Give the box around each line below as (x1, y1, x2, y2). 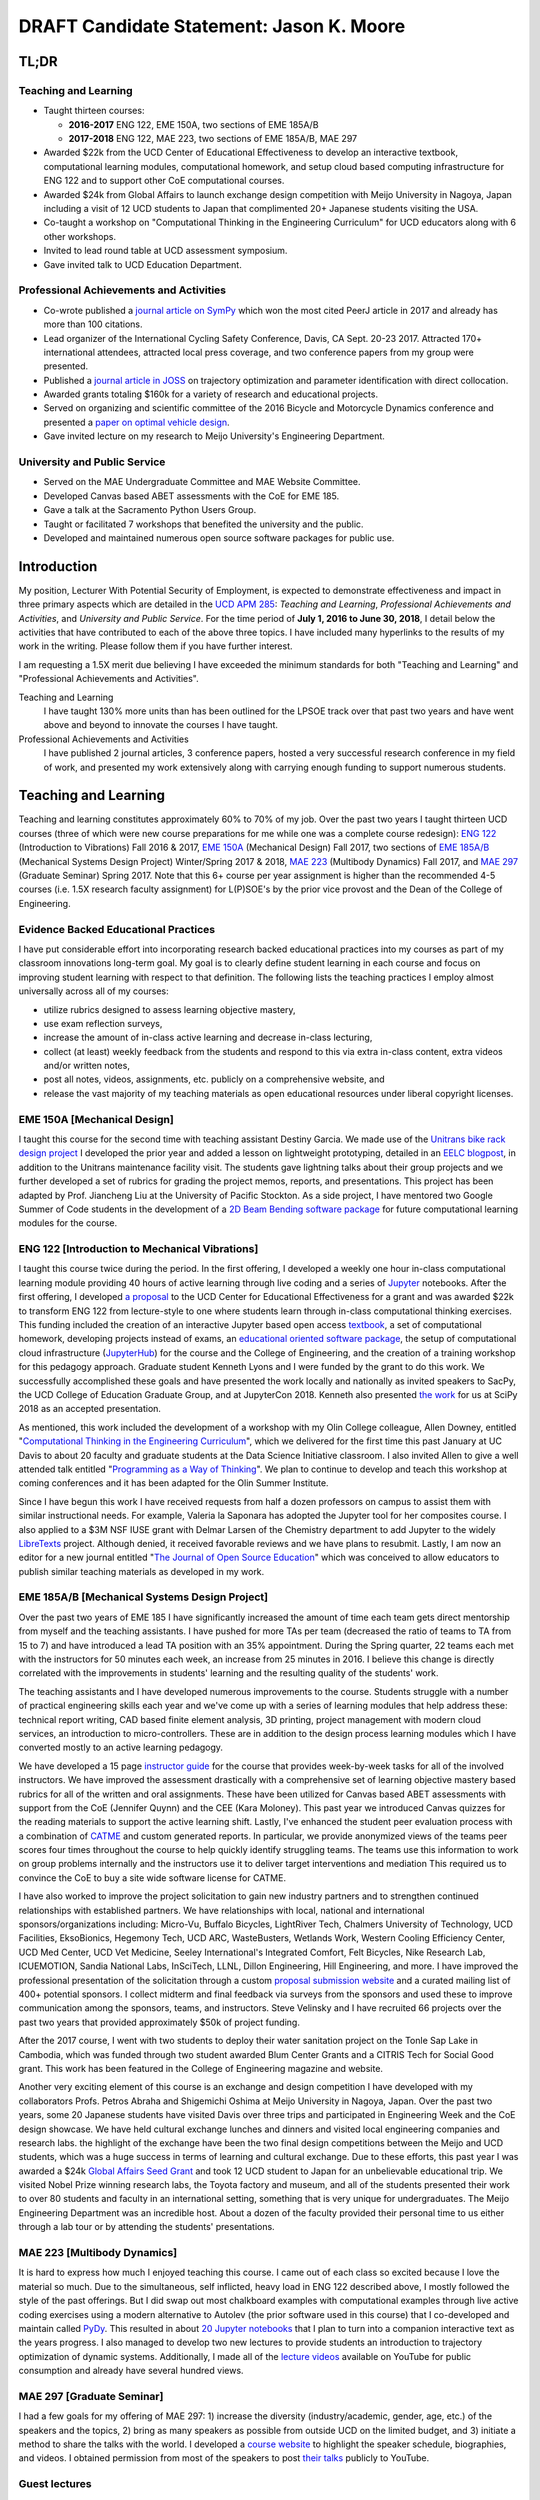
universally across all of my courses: (18, 985, 169, 997)
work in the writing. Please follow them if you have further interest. (18, 640, 293, 652)
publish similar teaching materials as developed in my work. (18, 1565, 265, 1577)
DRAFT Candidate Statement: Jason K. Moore (18, 15, 406, 37)
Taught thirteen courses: (43, 105, 145, 117)
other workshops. (43, 230, 117, 242)
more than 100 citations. (43, 318, 143, 330)
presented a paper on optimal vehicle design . (43, 416, 230, 428)
